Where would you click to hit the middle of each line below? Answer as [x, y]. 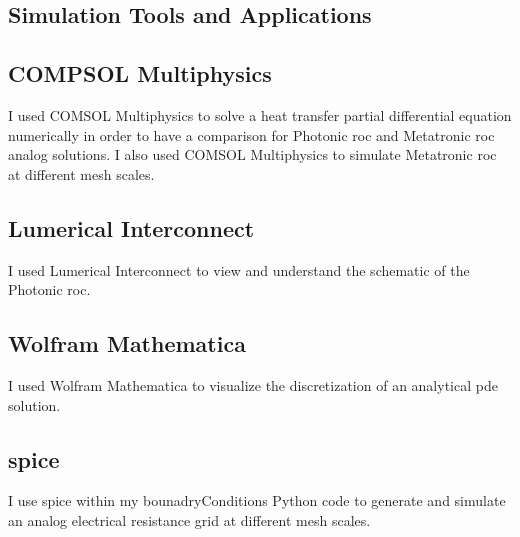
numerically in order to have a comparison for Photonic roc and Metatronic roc [251, 134]
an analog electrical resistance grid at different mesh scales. [189, 519]
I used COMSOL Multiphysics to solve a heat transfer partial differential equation [260, 114]
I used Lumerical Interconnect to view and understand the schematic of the [239, 269]
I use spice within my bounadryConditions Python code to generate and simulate [257, 500]
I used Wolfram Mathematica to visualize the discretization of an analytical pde [253, 384]
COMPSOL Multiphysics [140, 73]
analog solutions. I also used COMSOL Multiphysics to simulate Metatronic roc [252, 154]
